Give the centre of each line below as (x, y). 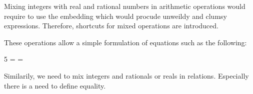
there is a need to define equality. (55, 85)
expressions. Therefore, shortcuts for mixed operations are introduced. (111, 26)
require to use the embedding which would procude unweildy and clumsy (115, 16)
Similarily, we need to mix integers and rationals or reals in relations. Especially (126, 75)
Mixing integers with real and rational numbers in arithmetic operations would (125, 6)
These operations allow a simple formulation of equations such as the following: (125, 42)
